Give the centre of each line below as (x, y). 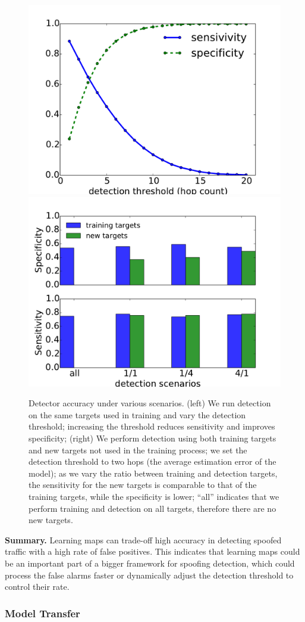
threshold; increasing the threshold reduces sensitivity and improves (152, 426)
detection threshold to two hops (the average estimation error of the (152, 461)
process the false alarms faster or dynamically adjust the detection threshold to (149, 575)
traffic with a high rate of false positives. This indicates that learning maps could (152, 551)
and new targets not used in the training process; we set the (138, 450)
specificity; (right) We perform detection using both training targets (152, 438)
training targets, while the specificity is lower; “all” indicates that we (154, 496)
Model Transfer (43, 613)
